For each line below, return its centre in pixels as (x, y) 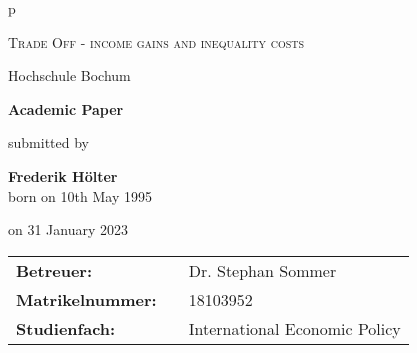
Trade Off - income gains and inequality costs (156, 41)
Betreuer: (54, 270)
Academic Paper (66, 108)
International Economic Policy (294, 328)
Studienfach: (66, 328)
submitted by (48, 142)
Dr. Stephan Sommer (262, 270)
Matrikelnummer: (86, 299)
